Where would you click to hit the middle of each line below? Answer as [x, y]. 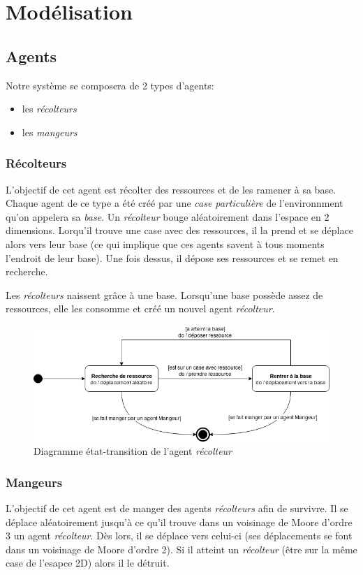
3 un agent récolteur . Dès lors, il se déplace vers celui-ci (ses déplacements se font [179, 536]
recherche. [27, 271]
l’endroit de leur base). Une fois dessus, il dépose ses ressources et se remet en [172, 257]
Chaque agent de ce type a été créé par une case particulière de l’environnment [175, 203]
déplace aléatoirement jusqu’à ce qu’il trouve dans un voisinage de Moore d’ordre [179, 522]
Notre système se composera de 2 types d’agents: [110, 85]
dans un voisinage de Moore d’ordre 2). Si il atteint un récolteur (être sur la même [181, 549]
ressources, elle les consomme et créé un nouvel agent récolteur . [140, 308]
